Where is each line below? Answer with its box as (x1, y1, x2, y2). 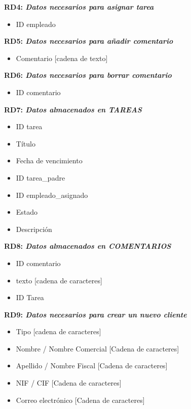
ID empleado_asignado (16, 189, 88, 200)
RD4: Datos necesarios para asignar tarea (4, 2, 154, 12)
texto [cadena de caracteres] (16, 275, 102, 285)
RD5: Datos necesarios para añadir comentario (4, 36, 173, 46)
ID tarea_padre (16, 172, 65, 183)
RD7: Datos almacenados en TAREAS (4, 104, 142, 114)
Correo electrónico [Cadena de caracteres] (16, 394, 145, 405)
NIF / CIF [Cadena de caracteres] (16, 377, 122, 388)
